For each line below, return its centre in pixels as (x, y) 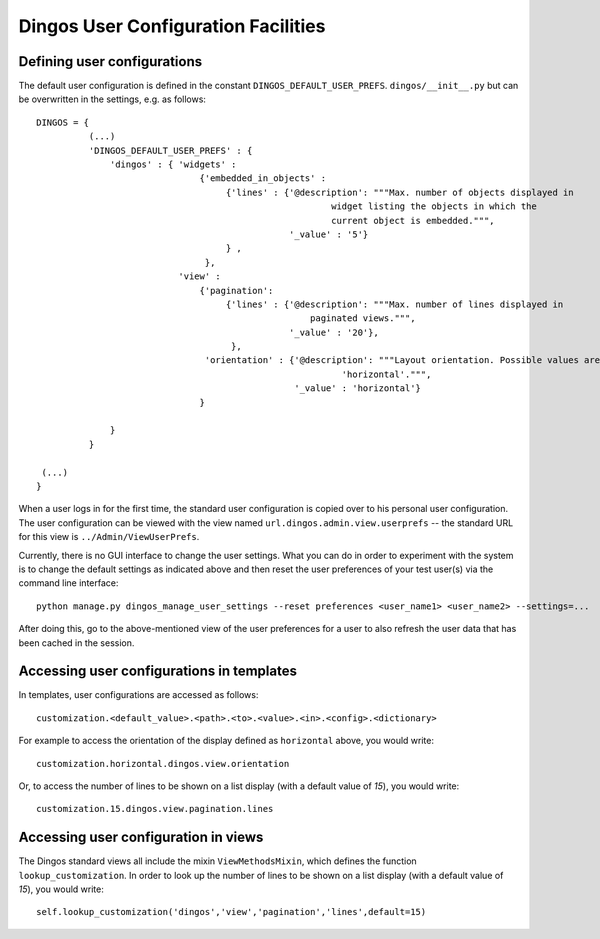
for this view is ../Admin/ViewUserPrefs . (109, 537)
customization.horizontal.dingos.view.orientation (163, 763)
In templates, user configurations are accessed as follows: (138, 695)
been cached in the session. (76, 642)
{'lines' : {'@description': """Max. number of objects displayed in (399, 192)
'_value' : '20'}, (333, 332)
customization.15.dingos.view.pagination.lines (155, 809)
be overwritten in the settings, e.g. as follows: (112, 99)
